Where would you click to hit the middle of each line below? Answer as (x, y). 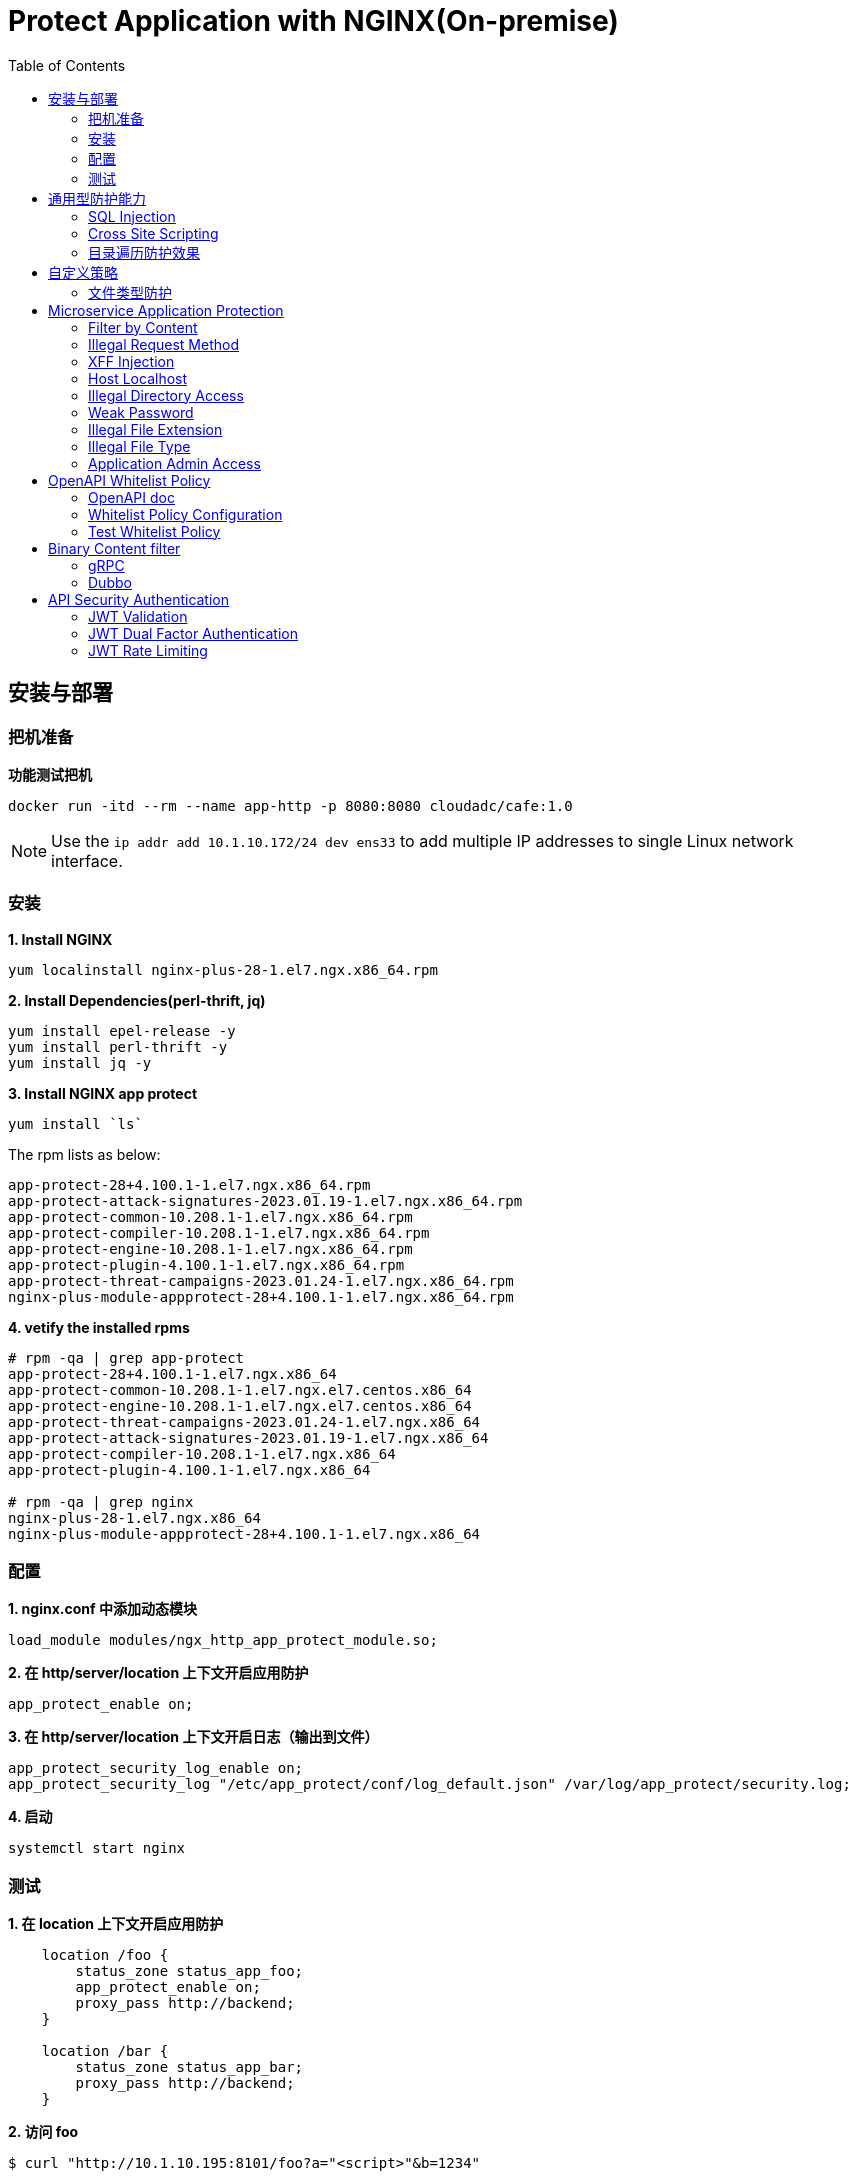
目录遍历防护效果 (144, 252)
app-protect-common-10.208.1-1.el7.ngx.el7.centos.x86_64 (240, 1389)
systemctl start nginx (97, 1848)
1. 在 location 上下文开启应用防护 (116, 1924)
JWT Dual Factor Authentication (193, 633)
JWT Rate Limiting (148, 650)
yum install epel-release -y (122, 1030)
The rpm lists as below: (84, 1154)
